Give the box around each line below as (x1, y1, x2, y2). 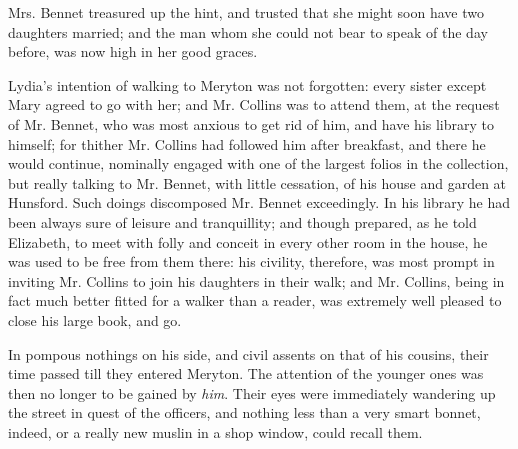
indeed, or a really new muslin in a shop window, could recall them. (8, 421, 423, 442)
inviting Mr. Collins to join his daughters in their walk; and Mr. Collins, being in (8, 270, 505, 291)
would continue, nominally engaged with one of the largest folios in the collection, (8, 153, 509, 174)
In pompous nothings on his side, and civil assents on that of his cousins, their (8, 343, 489, 364)
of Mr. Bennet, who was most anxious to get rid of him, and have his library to (8, 113, 494, 134)
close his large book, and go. (8, 309, 182, 330)
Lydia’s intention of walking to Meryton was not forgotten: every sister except (8, 74, 487, 95)
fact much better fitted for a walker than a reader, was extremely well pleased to (8, 290, 502, 311)
